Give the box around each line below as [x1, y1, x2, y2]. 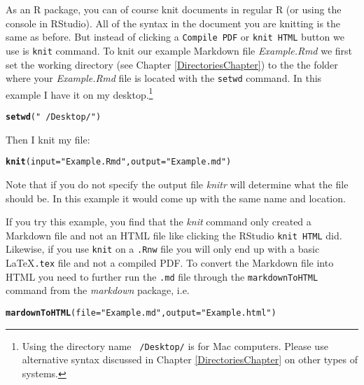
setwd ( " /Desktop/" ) [6, 112, 101, 122]
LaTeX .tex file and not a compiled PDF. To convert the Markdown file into [6, 255, 334, 269]
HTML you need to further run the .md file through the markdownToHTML [6, 269, 318, 283]
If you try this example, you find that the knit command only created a [6, 214, 311, 229]
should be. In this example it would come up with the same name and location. [6, 190, 346, 205]
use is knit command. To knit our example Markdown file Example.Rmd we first [6, 43, 353, 57]
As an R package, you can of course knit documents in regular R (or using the [6, 2, 342, 16]
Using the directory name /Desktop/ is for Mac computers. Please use [22, 338, 328, 353]
